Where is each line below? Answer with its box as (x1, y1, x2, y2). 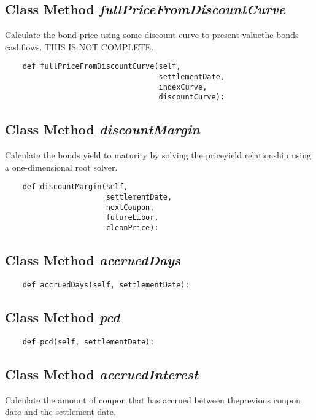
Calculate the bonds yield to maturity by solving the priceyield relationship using (5, 149, 312, 161)
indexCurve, (158, 82, 207, 91)
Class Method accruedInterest (5, 364, 199, 383)
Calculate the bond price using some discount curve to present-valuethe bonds (5, 28, 299, 41)
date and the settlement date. (5, 405, 116, 418)
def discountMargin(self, (22, 182, 128, 192)
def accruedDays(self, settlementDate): (22, 280, 190, 289)
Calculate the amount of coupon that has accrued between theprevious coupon (5, 393, 301, 406)
